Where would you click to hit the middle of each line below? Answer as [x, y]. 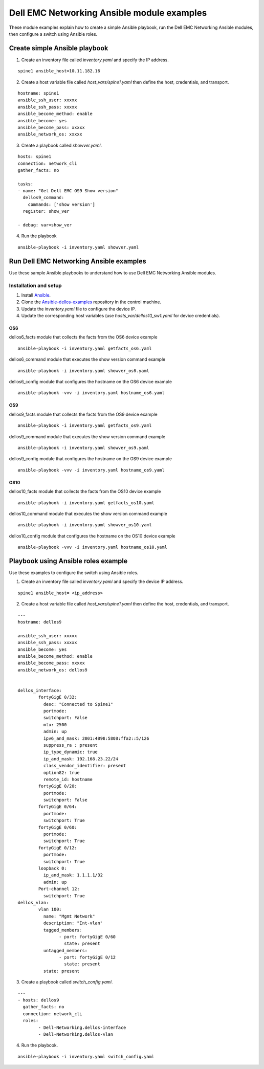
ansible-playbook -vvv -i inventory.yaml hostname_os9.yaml [91, 470]
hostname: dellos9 [40, 622]
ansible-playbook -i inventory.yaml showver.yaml [78, 247]
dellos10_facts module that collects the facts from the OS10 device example [85, 491]
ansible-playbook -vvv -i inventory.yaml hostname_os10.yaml [92, 547]
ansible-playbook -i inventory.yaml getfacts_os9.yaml [85, 426]
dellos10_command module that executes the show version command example [88, 513]
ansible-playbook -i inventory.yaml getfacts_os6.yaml [85, 348]
